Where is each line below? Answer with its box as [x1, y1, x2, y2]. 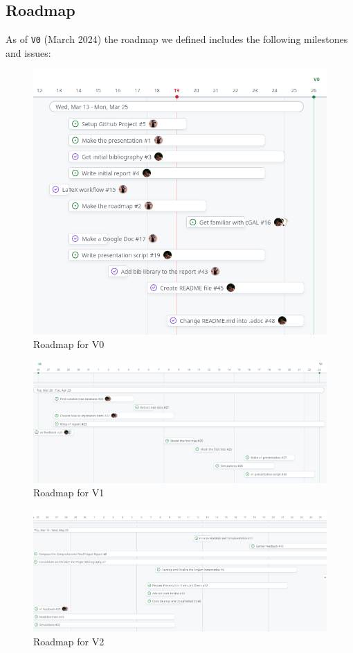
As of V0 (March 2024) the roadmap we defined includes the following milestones [6, 32, 348, 46]
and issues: [6, 45, 51, 60]
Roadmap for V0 [33, 337, 105, 351]
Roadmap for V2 [33, 634, 105, 648]
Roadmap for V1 [33, 485, 105, 500]
